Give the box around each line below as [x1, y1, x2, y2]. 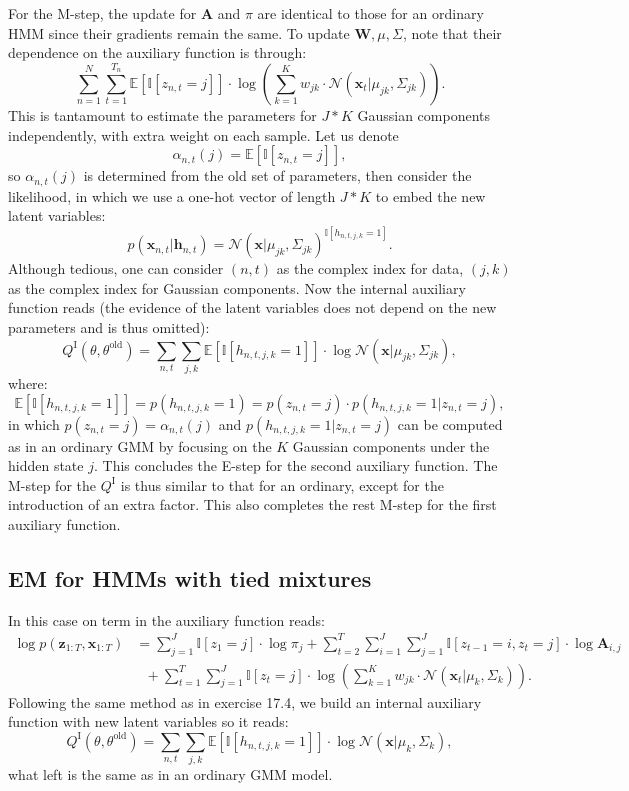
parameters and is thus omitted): [8, 317, 210, 338]
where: [8, 372, 48, 393]
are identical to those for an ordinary [257, 3, 484, 23]
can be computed [397, 413, 503, 434]
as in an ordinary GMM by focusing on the [8, 435, 272, 456]
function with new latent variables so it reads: [8, 711, 289, 732]
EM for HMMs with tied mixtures [8, 562, 372, 593]
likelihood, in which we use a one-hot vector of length [8, 185, 336, 206]
